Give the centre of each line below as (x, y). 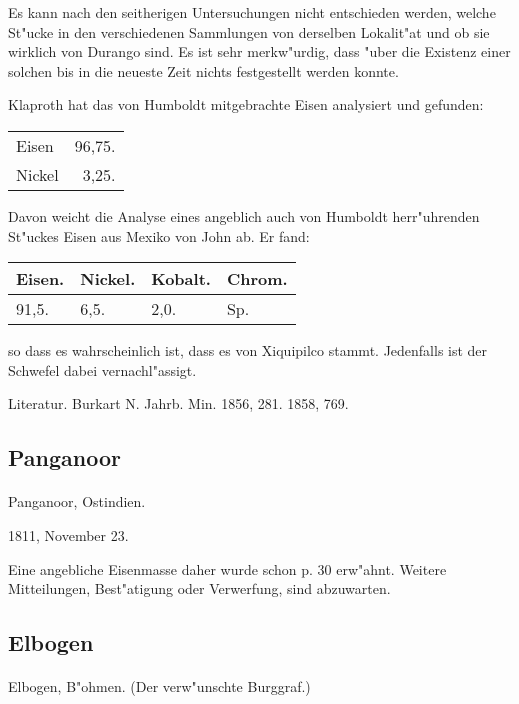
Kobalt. (181, 279)
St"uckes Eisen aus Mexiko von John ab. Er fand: (159, 235)
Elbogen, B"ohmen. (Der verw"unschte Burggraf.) (159, 686)
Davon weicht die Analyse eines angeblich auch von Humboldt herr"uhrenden (244, 215)
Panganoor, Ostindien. (77, 501)
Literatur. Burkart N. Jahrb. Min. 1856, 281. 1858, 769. (178, 403)
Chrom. (257, 279)
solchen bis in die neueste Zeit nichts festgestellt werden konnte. (203, 70)
